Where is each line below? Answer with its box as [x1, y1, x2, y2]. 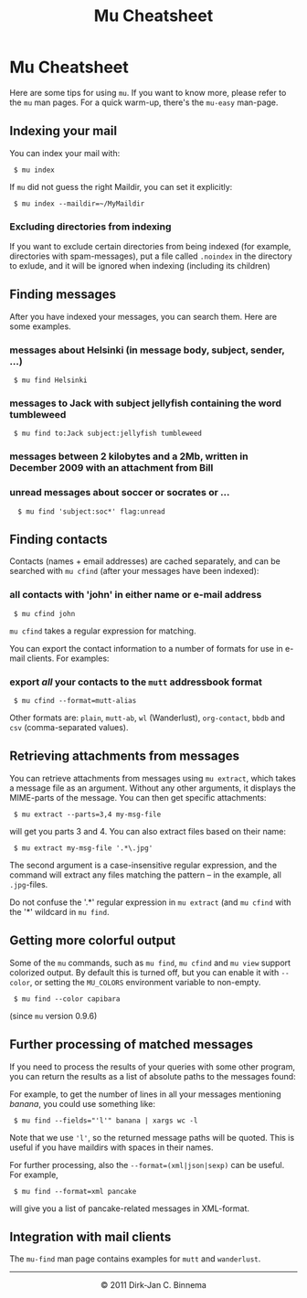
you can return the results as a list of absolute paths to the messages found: [9, 1070, 296, 1081]
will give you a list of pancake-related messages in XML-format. [9, 1203, 249, 1214]
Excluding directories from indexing [9, 220, 172, 233]
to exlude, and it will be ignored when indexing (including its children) [9, 261, 271, 271]
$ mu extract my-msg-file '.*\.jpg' [13, 843, 153, 853]
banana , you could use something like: [9, 1098, 156, 1109]
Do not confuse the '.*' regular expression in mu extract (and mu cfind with [9, 897, 291, 908]
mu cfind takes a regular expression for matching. [9, 625, 196, 636]
